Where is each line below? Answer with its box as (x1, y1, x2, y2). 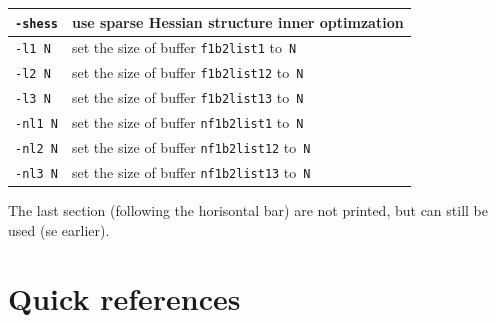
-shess (15, 16, 58, 31)
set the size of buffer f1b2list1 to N (71, 37, 297, 58)
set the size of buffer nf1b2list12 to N (71, 137, 311, 158)
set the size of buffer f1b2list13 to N (71, 87, 304, 108)
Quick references (8, 278, 241, 319)
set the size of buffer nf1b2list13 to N (71, 161, 311, 182)
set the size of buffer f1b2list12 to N (71, 62, 304, 83)
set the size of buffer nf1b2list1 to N (71, 112, 304, 133)
